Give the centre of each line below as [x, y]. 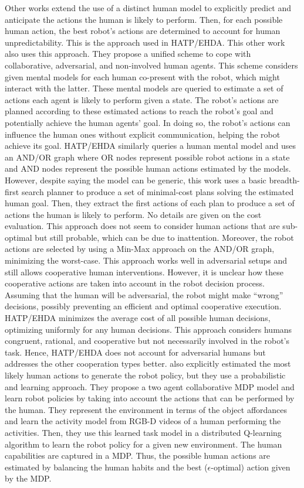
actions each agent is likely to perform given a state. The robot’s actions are [142, 99]
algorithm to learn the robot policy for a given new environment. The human [143, 444]
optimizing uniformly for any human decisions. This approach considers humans [148, 329]
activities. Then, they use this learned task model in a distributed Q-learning [143, 432]
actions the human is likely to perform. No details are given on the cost [133, 214]
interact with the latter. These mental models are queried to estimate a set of [144, 88]
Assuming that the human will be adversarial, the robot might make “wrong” [144, 294]
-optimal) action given [251, 467]
